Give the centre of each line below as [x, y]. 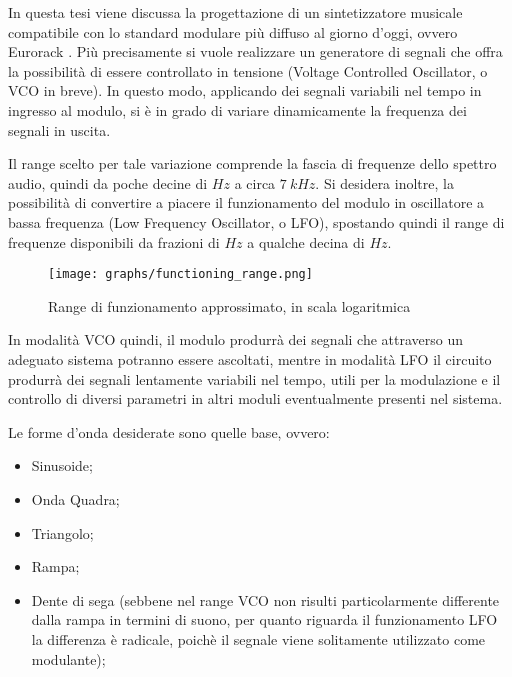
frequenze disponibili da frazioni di [114, 241]
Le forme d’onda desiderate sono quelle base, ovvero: [169, 431]
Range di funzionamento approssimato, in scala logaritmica [229, 305]
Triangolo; [62, 532]
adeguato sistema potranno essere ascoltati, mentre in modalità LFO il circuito [250, 358]
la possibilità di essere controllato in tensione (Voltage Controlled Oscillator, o [248, 70]
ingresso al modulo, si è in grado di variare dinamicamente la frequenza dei [237, 109]
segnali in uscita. [59, 129]
